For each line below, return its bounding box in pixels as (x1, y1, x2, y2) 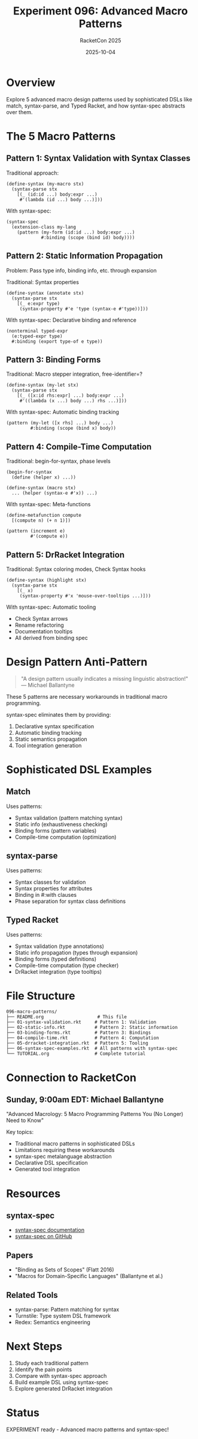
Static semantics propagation (14, 735, 88, 743)
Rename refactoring (14, 621, 64, 629)
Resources (6, 1187, 61, 1200)
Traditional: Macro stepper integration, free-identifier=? (6, 370, 142, 378)
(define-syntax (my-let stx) (6, 382, 79, 388)
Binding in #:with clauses (14, 891, 77, 898)
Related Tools (6, 1290, 58, 1300)
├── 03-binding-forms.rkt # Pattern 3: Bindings (6, 1030, 151, 1036)
